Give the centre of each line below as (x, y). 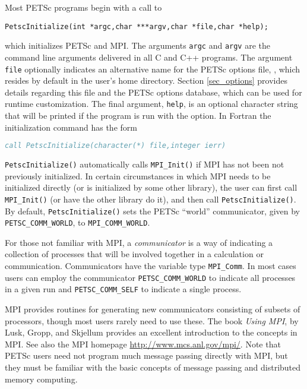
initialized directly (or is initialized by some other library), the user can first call (151, 187)
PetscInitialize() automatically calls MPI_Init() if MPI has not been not (145, 164)
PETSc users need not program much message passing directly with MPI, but (146, 355)
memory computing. (41, 379)
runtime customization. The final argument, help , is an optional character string (151, 104)
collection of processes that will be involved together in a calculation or (134, 254)
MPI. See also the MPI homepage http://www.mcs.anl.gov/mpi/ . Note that (143, 344)
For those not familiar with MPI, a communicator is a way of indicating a (139, 242)
